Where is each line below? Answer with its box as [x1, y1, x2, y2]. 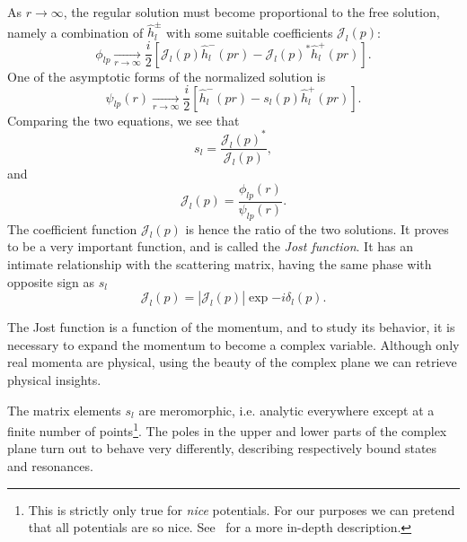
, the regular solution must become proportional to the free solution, [63, 3, 440, 21]
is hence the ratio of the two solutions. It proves [185, 219, 449, 238]
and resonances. [7, 456, 93, 475]
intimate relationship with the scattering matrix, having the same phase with [7, 254, 432, 273]
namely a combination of [7, 22, 144, 41]
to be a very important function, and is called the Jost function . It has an [7, 237, 414, 256]
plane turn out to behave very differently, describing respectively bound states [7, 439, 437, 458]
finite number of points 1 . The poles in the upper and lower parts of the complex [7, 419, 447, 440]
